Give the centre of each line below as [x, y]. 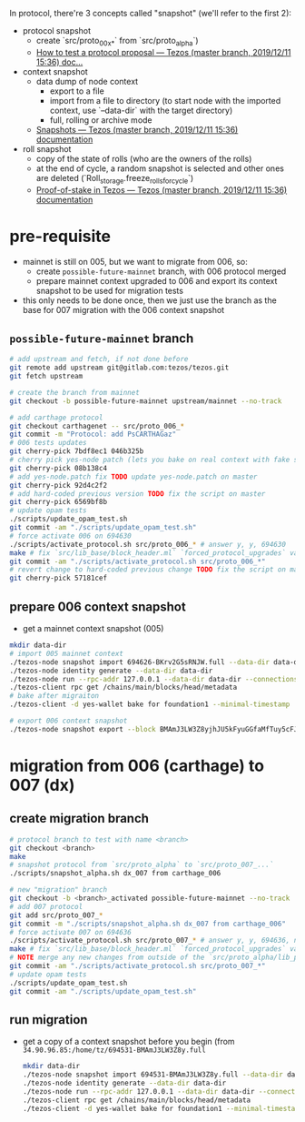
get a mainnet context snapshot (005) [93, 629]
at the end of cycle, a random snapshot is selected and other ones [160, 168]
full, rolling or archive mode [101, 120]
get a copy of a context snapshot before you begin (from [128, 1042]
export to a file [77, 91]
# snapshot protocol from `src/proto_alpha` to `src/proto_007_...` [142, 865]
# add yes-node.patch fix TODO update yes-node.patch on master [133, 477]
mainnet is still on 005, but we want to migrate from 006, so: [135, 261]
